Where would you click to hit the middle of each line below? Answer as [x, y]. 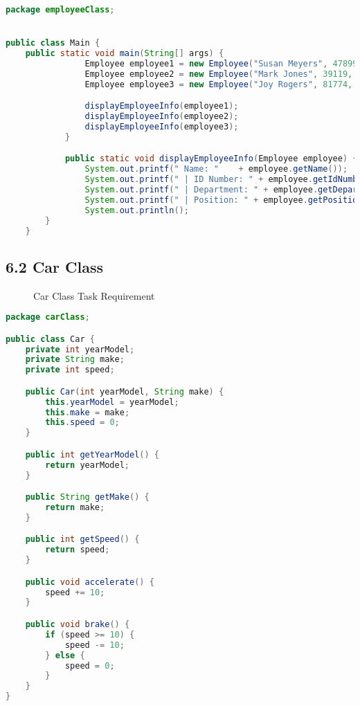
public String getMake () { [87, 497]
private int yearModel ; [80, 349]
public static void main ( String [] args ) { [125, 54]
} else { [65, 655]
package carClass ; [48, 317]
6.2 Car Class [55, 266]
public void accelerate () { [90, 582]
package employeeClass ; [60, 10]
